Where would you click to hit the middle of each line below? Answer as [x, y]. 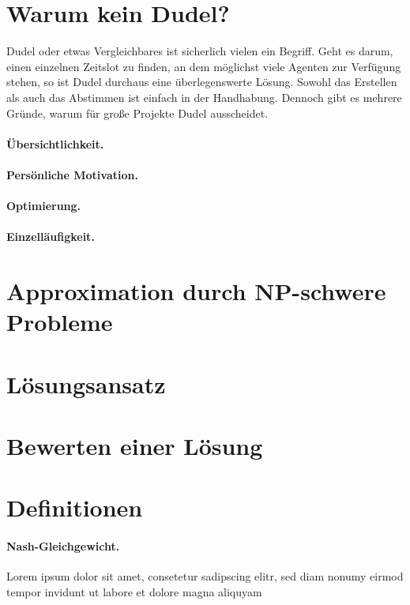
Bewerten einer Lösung [135, 445]
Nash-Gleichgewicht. [63, 546]
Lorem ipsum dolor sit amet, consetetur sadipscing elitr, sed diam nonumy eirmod [205, 576]
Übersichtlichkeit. [55, 143]
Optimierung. [44, 206]
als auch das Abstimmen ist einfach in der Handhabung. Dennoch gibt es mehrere [204, 97]
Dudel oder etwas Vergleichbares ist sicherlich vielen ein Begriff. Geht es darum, [200, 51]
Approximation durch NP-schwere [196, 291]
